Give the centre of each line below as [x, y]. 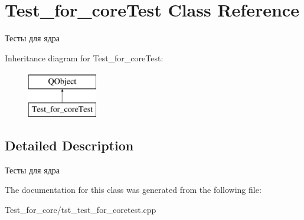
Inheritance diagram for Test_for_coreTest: [84, 58]
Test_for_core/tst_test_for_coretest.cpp [81, 209]
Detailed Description [69, 145]
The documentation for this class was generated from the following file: [133, 190]
